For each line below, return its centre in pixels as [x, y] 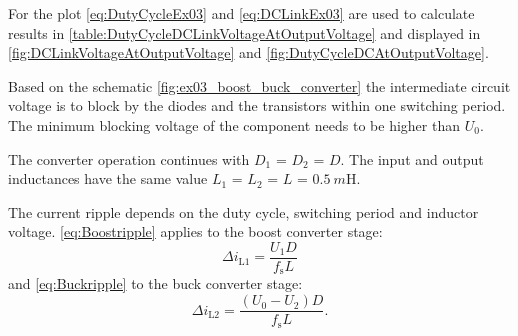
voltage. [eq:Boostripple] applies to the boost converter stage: [195, 231]
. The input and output [412, 158]
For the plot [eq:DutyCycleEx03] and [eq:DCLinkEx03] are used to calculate [241, 13]
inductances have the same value [108, 178]
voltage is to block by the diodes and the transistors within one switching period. [257, 105]
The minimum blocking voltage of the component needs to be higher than [234, 124]
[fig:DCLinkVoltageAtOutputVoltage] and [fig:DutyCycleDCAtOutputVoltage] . [248, 52]
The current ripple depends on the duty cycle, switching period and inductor [243, 211]
